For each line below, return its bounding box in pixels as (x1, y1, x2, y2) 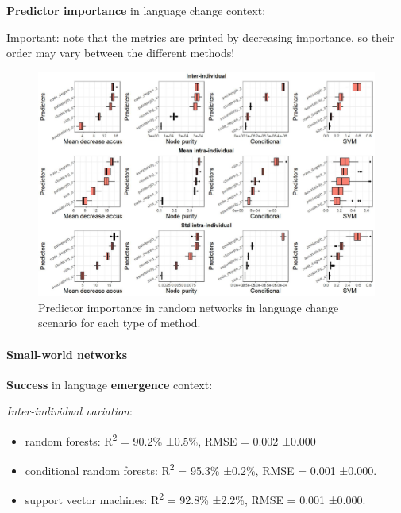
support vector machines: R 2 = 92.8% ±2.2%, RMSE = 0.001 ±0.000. (25, 489, 366, 508)
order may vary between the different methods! (6, 44, 235, 61)
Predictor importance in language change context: (6, 2, 266, 18)
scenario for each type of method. (38, 314, 201, 331)
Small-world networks (6, 345, 127, 362)
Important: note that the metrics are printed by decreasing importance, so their (6, 29, 395, 45)
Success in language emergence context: (6, 376, 213, 392)
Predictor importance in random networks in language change (38, 299, 339, 315)
